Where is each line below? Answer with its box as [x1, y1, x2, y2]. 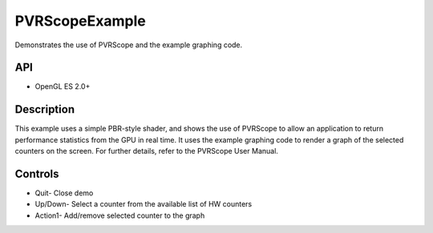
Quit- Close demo [34, 188, 94, 198]
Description [14, 102, 75, 116]
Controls [14, 167, 59, 180]
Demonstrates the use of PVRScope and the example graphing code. [14, 40, 243, 50]
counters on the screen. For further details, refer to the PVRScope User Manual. [14, 147, 278, 156]
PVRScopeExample [14, 12, 146, 30]
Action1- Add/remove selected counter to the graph [34, 211, 205, 220]
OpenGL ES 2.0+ [34, 82, 91, 91]
